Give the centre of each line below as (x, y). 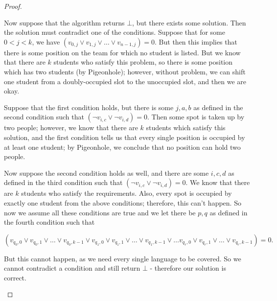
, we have (46, 41)
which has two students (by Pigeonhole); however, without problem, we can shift (125, 71)
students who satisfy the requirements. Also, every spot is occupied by (127, 193)
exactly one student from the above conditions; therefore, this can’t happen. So (123, 202)
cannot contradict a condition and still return (72, 268)
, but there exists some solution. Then (189, 22)
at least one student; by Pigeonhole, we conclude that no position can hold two (122, 147)
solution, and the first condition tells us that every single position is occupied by (125, 137)
